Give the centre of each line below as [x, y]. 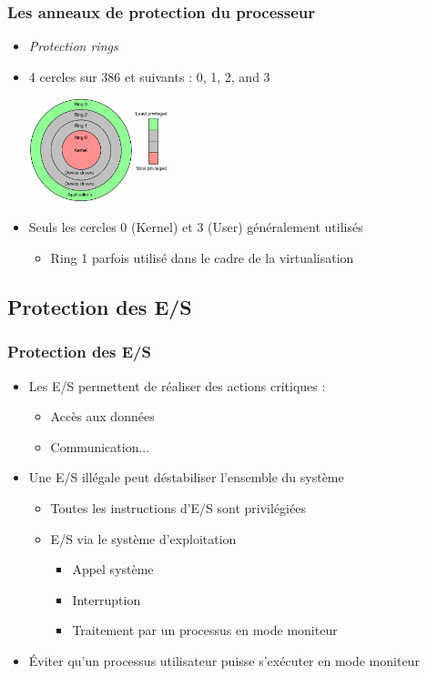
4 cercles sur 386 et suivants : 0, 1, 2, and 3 [149, 76]
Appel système [113, 569]
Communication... [100, 446]
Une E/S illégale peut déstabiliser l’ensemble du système [186, 477]
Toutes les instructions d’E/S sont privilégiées [178, 507]
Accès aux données [102, 416]
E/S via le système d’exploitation [143, 538]
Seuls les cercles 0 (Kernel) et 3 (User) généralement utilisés [196, 227]
